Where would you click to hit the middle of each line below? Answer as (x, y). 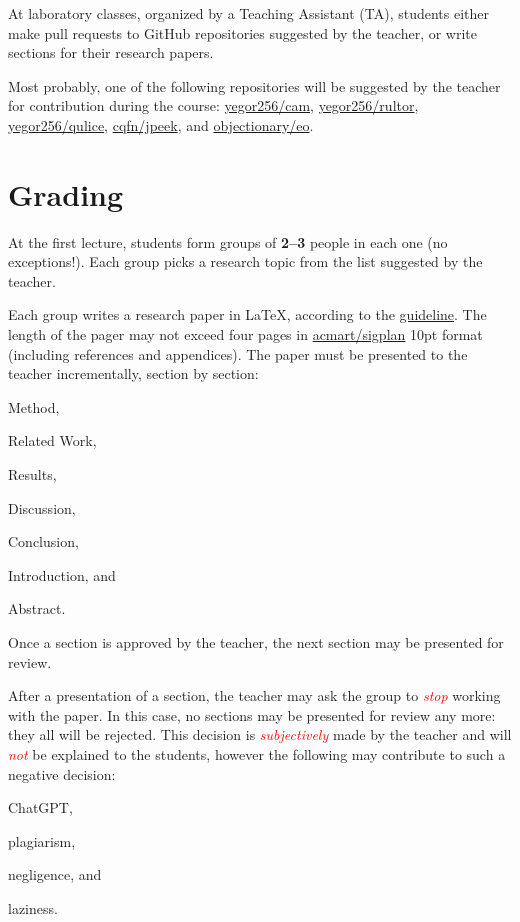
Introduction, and (62, 574)
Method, (34, 406)
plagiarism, (42, 840)
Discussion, (42, 507)
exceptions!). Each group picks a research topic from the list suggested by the (245, 261)
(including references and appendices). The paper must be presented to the (238, 353)
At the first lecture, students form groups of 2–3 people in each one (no (228, 241)
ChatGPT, (40, 807)
